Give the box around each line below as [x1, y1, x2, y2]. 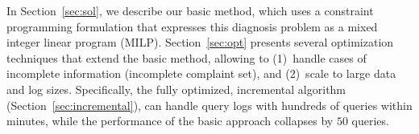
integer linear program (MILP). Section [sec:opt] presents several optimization [6, 34, 394, 51]
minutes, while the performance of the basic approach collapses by [6, 112, 334, 129]
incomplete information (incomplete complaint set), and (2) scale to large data [6, 65, 396, 82]
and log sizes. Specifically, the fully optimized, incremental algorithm [6, 80, 346, 97]
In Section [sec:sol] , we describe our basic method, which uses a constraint [6, 2, 374, 18]
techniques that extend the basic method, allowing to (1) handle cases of [6, 49, 367, 66]
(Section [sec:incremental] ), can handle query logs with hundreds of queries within [6, 96, 413, 113]
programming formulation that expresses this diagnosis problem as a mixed [6, 18, 378, 35]
